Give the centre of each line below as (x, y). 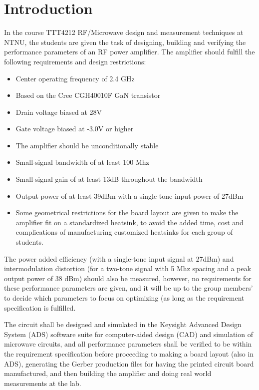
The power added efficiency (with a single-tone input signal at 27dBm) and (119, 258)
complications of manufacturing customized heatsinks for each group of (124, 232)
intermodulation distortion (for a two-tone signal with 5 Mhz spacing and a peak (128, 268)
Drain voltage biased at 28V (59, 112)
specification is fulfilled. (40, 307)
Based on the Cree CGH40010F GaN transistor (88, 95)
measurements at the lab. (43, 383)
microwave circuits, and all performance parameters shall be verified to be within (128, 344)
